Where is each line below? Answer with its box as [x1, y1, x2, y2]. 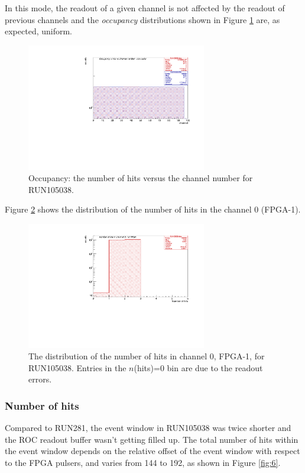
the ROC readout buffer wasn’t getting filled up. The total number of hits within [5, 433, 298, 445]
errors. [28, 373, 52, 385]
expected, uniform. [5, 25, 73, 37]
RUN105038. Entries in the [28, 361, 126, 374]
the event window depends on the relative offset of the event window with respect [5, 445, 300, 457]
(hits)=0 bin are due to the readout [134, 361, 263, 374]
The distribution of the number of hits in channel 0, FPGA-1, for [28, 350, 265, 362]
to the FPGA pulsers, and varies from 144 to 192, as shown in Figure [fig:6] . [5, 456, 281, 469]
